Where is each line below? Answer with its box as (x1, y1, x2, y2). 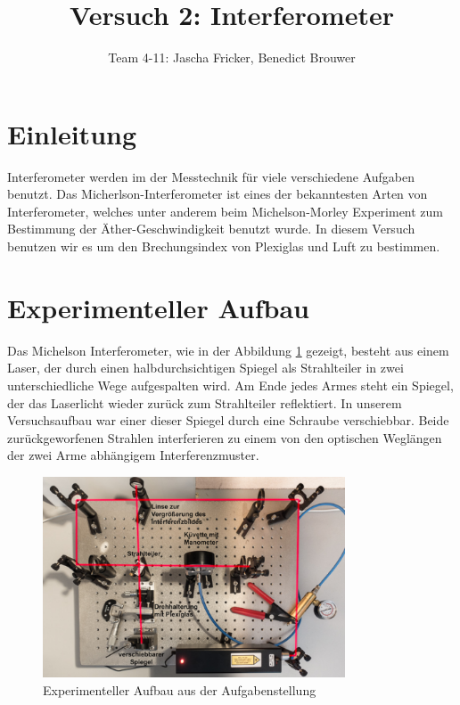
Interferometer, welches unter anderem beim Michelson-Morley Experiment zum (7, 201, 444, 220)
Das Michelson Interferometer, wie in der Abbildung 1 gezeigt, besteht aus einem (7, 340, 449, 359)
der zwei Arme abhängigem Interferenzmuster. (7, 446, 259, 464)
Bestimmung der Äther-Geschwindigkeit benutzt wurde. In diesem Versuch (7, 219, 415, 238)
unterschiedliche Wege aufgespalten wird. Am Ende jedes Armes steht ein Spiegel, (7, 375, 454, 394)
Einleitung (7, 115, 137, 152)
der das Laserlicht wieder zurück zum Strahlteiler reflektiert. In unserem (7, 393, 402, 412)
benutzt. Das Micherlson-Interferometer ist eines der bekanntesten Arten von (7, 184, 428, 203)
